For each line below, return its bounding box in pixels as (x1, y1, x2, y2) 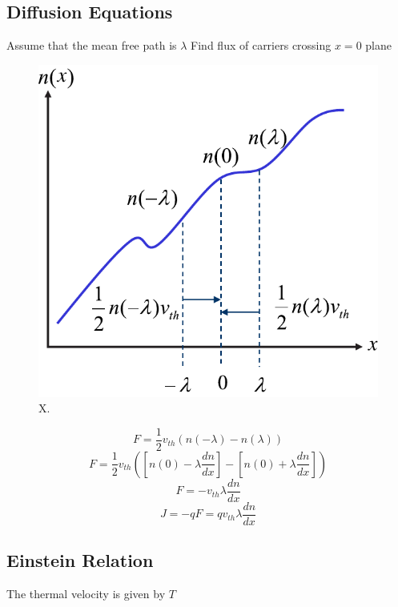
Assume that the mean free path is (6, 37, 177, 54)
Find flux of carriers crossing (191, 37, 332, 54)
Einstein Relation (6, 548, 154, 573)
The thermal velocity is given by (6, 585, 166, 602)
